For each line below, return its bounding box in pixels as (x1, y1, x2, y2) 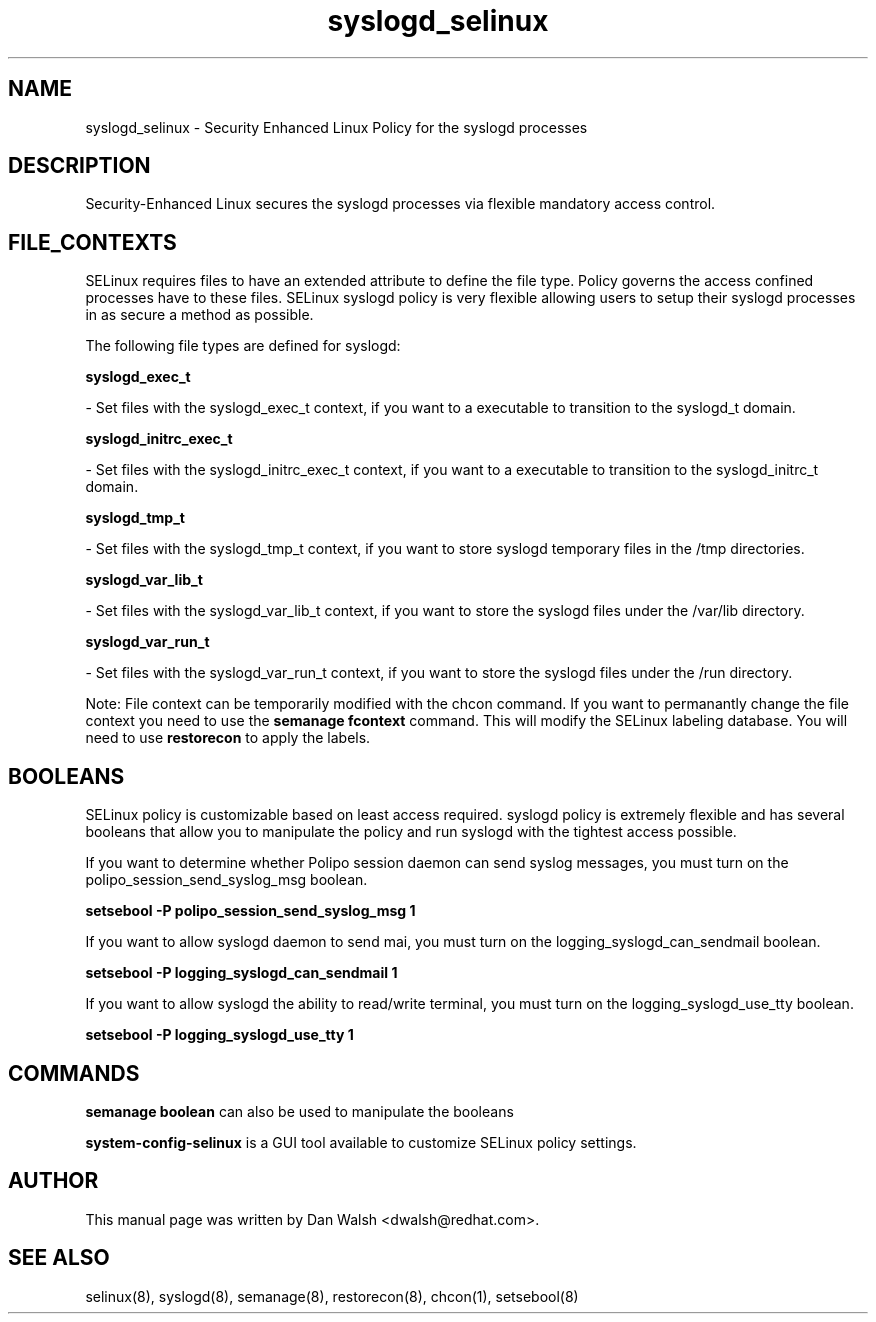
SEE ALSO (8, 1245, 110, 1271)
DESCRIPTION (8, 153, 151, 179)
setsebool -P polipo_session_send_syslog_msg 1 (85, 902, 416, 920)
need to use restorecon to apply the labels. (85, 729, 371, 747)
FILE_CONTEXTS (8, 229, 177, 255)
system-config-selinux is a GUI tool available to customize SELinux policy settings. (85, 1133, 637, 1151)
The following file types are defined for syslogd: (85, 337, 401, 355)
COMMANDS (8, 1060, 140, 1086)
